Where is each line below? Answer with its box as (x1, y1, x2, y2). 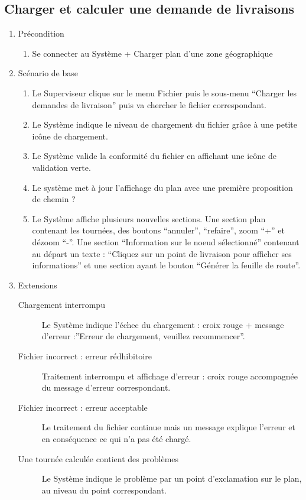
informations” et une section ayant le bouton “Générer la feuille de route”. (32, 259, 301, 271)
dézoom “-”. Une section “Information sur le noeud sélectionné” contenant (32, 235, 300, 248)
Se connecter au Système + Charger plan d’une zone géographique (32, 47, 273, 59)
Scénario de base (18, 67, 79, 79)
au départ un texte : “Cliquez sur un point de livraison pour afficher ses (32, 247, 292, 259)
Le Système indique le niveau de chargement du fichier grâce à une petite (32, 118, 297, 131)
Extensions (18, 278, 57, 291)
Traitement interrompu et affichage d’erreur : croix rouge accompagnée (41, 369, 298, 382)
